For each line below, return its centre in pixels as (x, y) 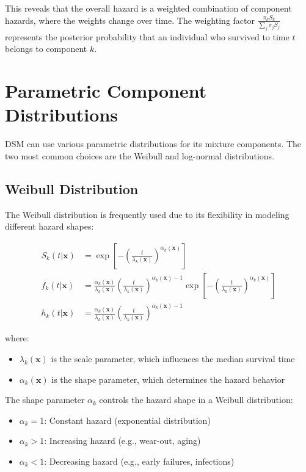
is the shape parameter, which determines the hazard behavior (168, 379)
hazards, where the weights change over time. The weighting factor (130, 20)
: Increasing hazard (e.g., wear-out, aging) (122, 441)
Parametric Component (106, 91)
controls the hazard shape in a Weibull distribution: (196, 400)
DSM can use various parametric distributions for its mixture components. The (153, 144)
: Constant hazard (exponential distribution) (127, 420)
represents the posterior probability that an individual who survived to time (147, 36)
